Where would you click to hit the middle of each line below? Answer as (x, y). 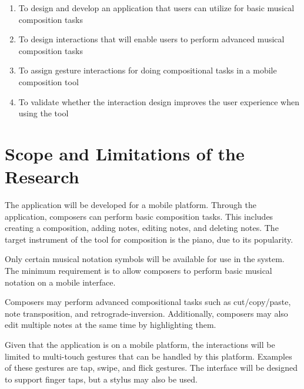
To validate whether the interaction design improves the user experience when (159, 101)
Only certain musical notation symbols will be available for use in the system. (145, 259)
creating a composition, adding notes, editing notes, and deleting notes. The (142, 228)
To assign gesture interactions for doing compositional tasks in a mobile (148, 70)
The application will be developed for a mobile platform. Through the (131, 205)
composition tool (49, 81)
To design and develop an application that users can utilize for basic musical (156, 8)
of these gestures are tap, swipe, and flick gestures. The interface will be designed (151, 368)
